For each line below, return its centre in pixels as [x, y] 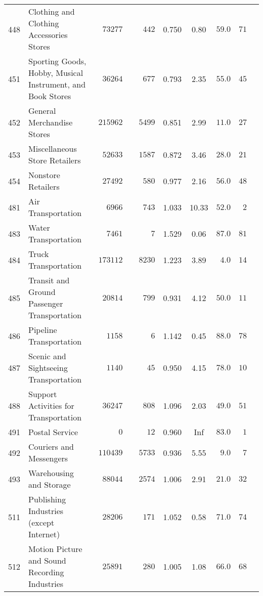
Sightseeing [48, 368]
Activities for [51, 406]
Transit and [49, 280]
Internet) [44, 534]
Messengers [48, 458]
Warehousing [51, 473]
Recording [46, 572]
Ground [42, 292]
